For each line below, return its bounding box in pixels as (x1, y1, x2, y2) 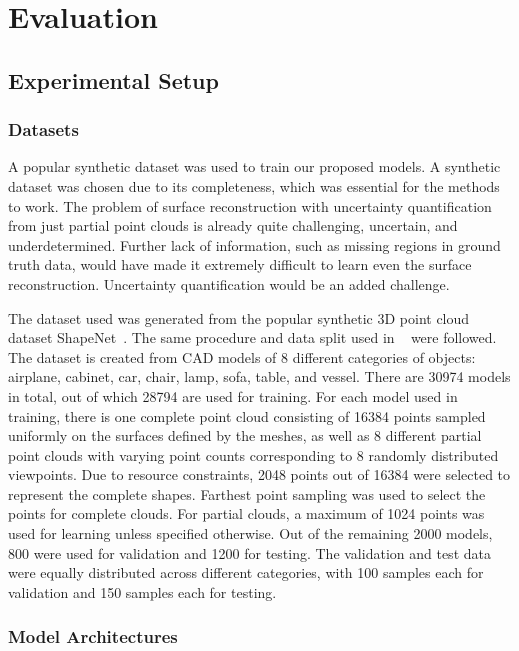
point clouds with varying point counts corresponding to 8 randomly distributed (8, 444, 499, 465)
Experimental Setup (8, 64, 219, 95)
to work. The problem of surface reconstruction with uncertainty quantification (8, 195, 492, 216)
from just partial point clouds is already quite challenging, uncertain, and (8, 215, 458, 236)
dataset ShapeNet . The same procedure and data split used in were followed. (8, 327, 497, 348)
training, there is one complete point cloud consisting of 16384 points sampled (8, 405, 486, 426)
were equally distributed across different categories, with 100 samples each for (8, 562, 484, 583)
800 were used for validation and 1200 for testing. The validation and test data (8, 542, 491, 563)
